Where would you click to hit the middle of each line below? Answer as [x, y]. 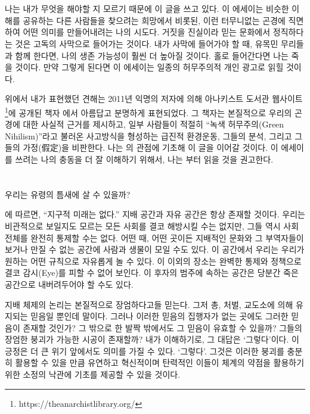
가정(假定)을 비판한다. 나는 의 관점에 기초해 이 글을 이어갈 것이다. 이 [151, 147]
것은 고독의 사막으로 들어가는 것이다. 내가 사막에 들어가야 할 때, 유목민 [147, 43]
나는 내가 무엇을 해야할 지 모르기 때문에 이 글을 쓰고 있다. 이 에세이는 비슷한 [147, 9]
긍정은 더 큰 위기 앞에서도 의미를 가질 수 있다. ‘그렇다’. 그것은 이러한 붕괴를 [145, 351]
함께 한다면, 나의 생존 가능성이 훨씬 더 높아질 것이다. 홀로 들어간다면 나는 [152, 55]
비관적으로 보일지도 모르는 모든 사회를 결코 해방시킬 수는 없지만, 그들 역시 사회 [152, 225]
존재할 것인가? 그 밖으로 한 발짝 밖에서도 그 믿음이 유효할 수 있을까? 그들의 [162, 327]
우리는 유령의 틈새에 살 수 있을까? [68, 194]
